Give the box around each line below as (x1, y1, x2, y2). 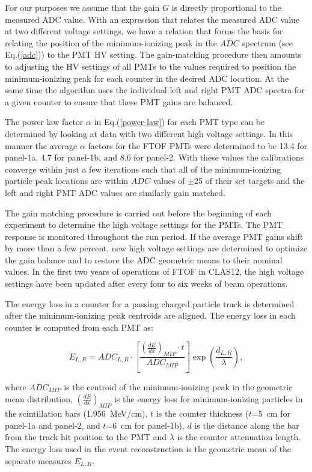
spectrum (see (242, 36, 293, 49)
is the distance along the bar (194, 418, 299, 431)
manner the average (5, 139, 78, 152)
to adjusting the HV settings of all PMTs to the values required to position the (5, 60, 296, 72)
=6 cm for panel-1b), (106, 418, 185, 431)
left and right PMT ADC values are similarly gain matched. (5, 186, 225, 198)
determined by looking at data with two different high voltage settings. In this (5, 127, 293, 139)
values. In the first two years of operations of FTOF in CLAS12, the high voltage (5, 265, 304, 278)
